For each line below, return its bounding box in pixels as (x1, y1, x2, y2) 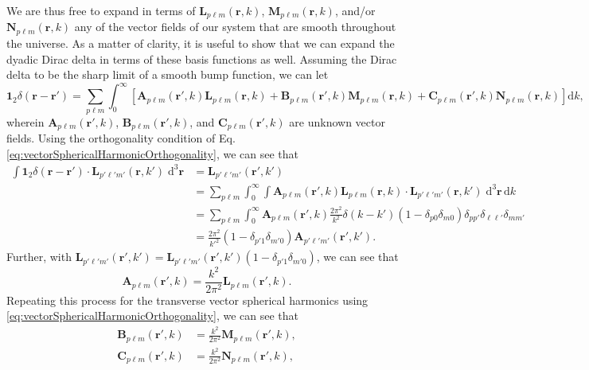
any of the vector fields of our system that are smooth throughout (74, 18, 396, 35)
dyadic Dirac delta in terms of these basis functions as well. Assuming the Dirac (6, 50, 397, 67)
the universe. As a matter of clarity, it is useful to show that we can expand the (6, 34, 395, 51)
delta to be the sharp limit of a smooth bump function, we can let (6, 66, 329, 83)
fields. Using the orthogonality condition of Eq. (6, 129, 236, 146)
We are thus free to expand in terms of (6, 2, 196, 18)
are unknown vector (289, 113, 385, 130)
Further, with (6, 248, 72, 265)
